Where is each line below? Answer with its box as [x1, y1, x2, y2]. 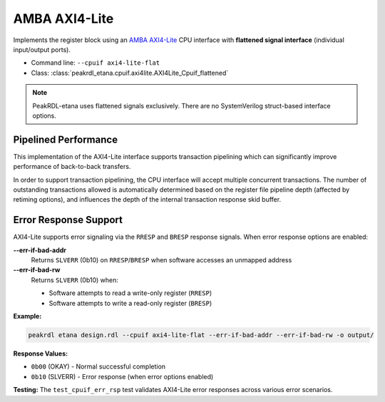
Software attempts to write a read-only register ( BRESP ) [48, 299, 212, 307]
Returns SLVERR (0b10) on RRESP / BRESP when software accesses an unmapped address [31, 256, 292, 264]
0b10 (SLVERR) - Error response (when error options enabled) [31, 372, 214, 381]
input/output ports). [13, 45, 71, 53]
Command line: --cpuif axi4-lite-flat [31, 58, 160, 67]
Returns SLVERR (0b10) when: [31, 275, 119, 284]
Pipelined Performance [13, 133, 118, 145]
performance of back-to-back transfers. [13, 163, 131, 171]
